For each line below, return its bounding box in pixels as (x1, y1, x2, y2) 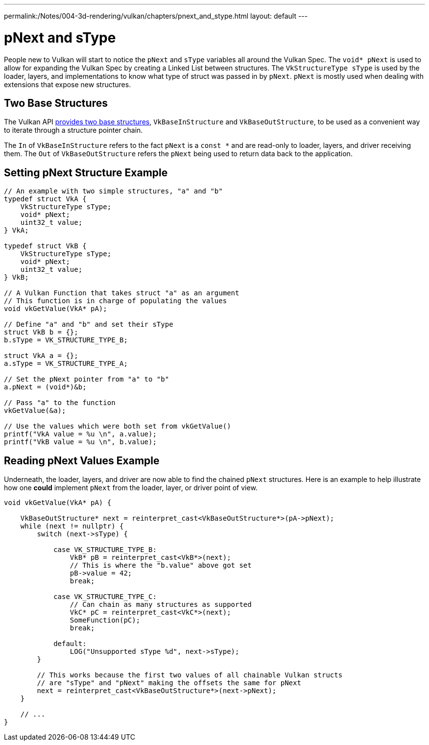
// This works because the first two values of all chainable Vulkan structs (37, 671, 343, 679)
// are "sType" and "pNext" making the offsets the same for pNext (37, 679, 301, 687)
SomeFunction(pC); (70, 616, 141, 625)
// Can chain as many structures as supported (70, 601, 252, 609)
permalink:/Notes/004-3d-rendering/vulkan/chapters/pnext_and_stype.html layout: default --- (4, 12, 308, 20)
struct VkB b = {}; (4, 328, 78, 336)
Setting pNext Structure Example (4, 166, 168, 179)
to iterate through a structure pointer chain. (4, 126, 143, 135)
